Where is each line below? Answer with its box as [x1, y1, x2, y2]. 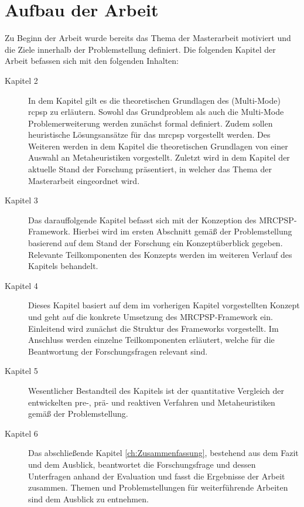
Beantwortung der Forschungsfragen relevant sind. [28, 345, 208, 357]
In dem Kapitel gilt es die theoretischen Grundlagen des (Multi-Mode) [28, 94, 281, 106]
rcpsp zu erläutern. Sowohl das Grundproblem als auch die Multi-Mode [28, 106, 284, 118]
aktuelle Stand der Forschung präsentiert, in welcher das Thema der [28, 163, 272, 175]
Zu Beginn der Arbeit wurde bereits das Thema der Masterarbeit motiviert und [5, 32, 291, 44]
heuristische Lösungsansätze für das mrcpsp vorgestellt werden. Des [28, 128, 271, 141]
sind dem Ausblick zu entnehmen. [28, 492, 149, 505]
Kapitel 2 [5, 74, 38, 86]
